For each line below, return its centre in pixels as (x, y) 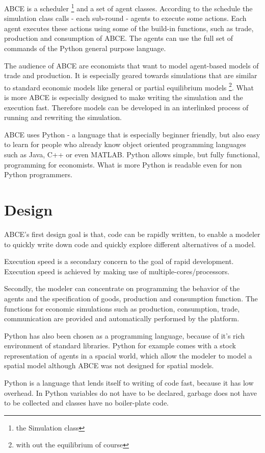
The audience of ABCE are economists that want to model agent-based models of (131, 65)
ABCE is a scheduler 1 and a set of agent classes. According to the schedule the (128, 7)
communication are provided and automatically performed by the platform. (122, 318)
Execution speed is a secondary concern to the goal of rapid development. (119, 261)
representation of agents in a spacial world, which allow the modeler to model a (128, 355)
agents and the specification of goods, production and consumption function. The (131, 298)
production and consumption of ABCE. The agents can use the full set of (119, 38)
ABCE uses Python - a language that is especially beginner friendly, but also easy (132, 134)
